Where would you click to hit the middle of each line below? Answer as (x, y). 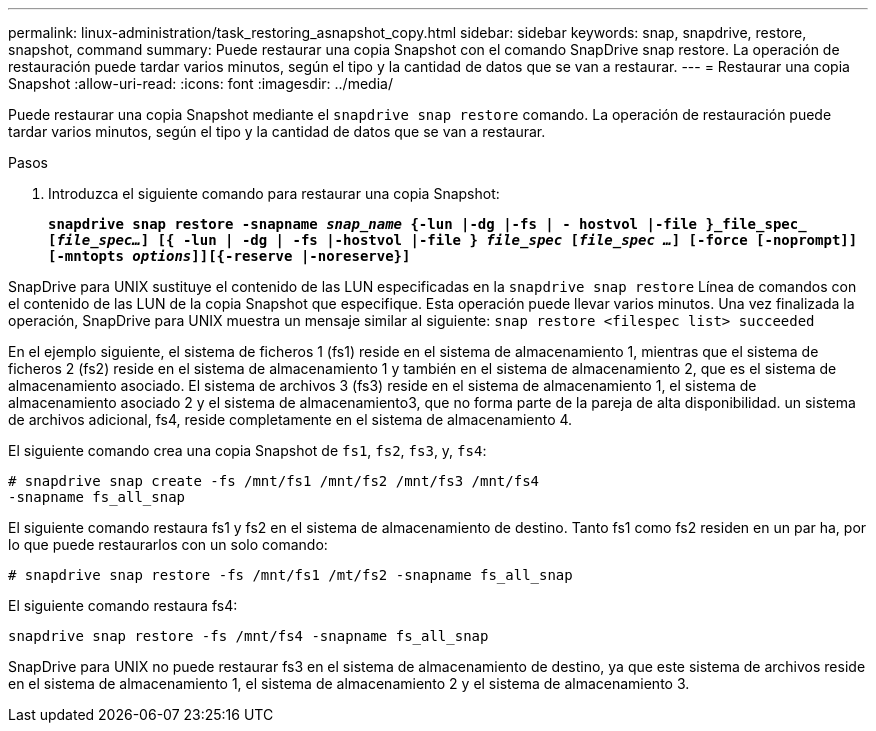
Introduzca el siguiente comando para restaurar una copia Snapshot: (274, 193)
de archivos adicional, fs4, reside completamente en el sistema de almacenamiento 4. (290, 419)
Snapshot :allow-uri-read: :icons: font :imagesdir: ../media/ (200, 83)
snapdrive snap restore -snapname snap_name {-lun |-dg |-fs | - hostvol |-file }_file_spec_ (427, 224)
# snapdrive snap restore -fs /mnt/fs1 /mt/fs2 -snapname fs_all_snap (290, 575)
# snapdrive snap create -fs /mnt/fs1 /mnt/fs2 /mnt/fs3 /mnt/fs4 (274, 481)
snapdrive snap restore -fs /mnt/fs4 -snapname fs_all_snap (248, 636)
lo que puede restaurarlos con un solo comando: (168, 544)
